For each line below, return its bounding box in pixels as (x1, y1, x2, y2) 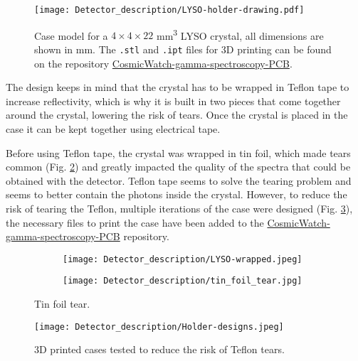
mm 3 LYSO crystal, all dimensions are (157, 26, 324, 43)
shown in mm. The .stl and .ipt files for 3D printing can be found (34, 41, 332, 56)
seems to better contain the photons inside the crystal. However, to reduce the (6, 187, 347, 202)
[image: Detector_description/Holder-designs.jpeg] (34, 321, 284, 332)
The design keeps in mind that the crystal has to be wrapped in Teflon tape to (6, 80, 349, 95)
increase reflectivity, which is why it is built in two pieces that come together (6, 93, 341, 108)
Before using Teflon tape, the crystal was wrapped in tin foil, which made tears (6, 145, 351, 160)
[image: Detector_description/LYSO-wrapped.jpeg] (63, 254, 302, 264)
